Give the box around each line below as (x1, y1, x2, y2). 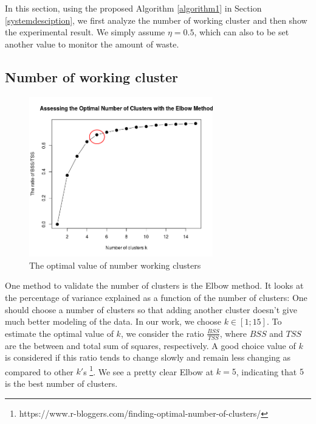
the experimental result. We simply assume (5, 26, 165, 38)
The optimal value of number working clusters (29, 258, 201, 271)
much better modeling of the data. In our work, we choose (5, 315, 222, 328)
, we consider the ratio (120, 327, 204, 339)
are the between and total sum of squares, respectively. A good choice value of (5, 339, 296, 352)
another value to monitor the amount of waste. (5, 37, 179, 50)
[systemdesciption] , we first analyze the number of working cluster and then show (5, 13, 307, 26)
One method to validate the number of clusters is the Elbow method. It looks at (5, 279, 304, 292)
